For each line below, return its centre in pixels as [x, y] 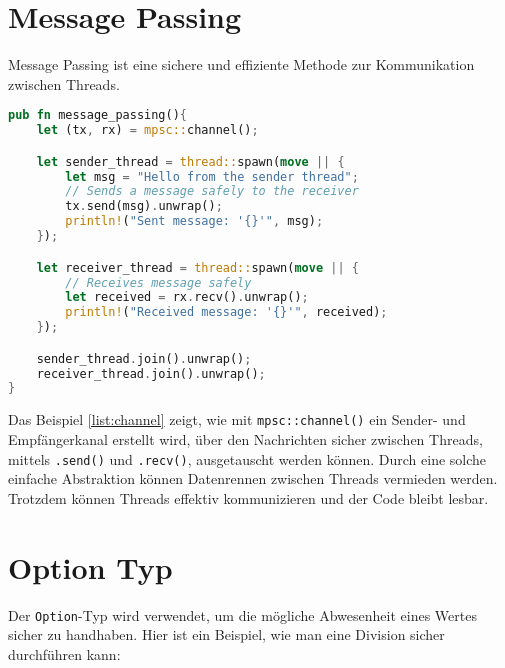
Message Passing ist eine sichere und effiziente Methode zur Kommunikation [241, 64]
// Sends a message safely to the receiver [212, 191]
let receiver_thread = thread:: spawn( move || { [197, 267]
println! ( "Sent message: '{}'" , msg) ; [194, 221]
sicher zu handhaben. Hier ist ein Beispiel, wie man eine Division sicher [226, 634]
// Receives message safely [158, 282]
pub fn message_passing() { [98, 115]
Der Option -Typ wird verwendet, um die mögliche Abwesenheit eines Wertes [242, 614]
